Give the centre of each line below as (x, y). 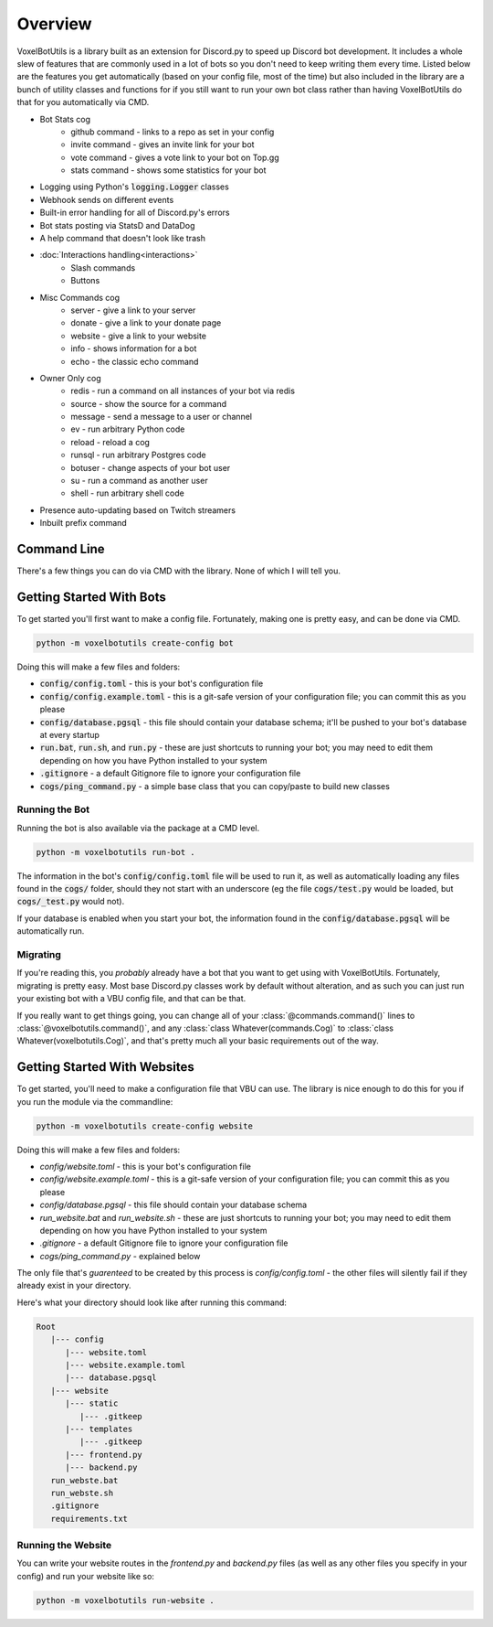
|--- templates (99, 1429)
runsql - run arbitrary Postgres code (138, 455)
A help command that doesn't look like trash (122, 239)
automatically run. (51, 931)
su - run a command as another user (140, 481)
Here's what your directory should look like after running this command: (152, 1302)
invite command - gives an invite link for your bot (163, 145)
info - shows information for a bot (134, 348)
